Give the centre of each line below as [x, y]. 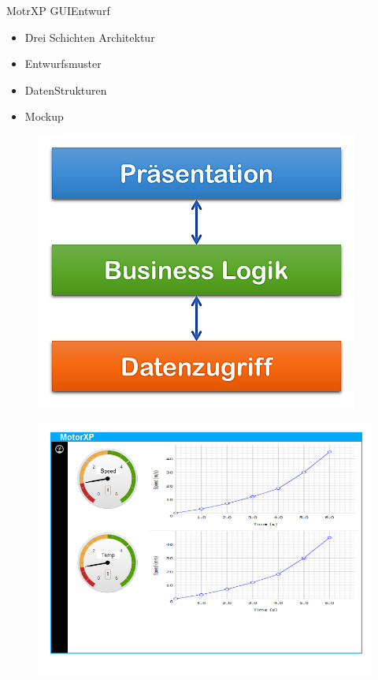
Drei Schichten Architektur [90, 37]
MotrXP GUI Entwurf [58, 10]
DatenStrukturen [66, 90]
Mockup [44, 116]
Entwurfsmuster [63, 64]
